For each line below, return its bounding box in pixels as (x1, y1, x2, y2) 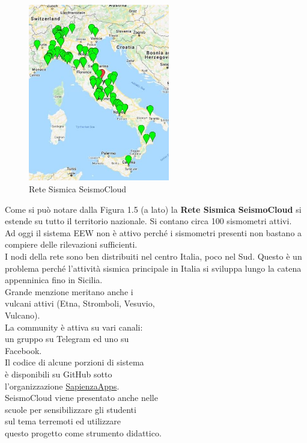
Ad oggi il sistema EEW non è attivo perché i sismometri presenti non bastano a (5, 226, 302, 239)
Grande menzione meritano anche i (5, 285, 133, 298)
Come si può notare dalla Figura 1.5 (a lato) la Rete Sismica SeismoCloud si (5, 203, 302, 215)
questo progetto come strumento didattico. (5, 426, 162, 439)
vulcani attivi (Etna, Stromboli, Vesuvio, (5, 297, 155, 310)
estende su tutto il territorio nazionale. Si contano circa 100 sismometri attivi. (5, 215, 292, 227)
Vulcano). (5, 308, 40, 321)
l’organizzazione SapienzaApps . (5, 379, 120, 392)
